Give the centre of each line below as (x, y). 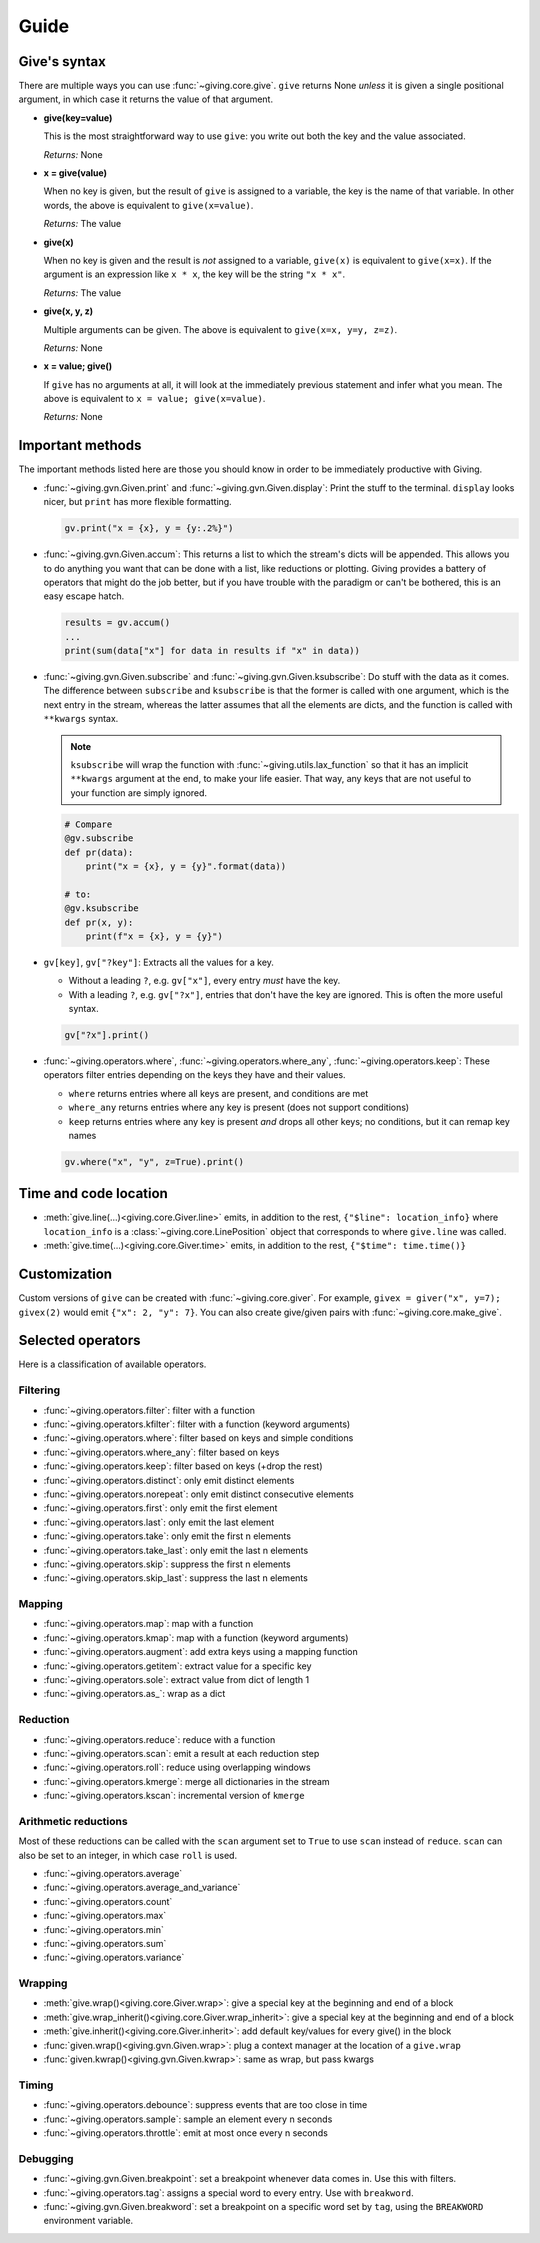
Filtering (39, 1390)
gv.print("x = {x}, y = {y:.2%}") (149, 528)
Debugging (46, 2158)
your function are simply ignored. (139, 792)
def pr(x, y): (99, 922)
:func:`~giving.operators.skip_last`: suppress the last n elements (176, 1578)
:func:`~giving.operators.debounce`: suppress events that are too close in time (205, 2105)
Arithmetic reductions (73, 1821)
